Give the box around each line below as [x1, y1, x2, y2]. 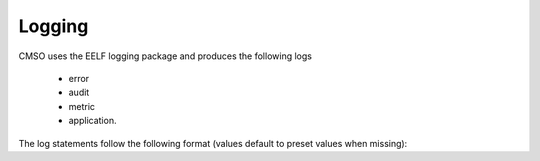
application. [68, 115, 117, 127]
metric [68, 100, 95, 112]
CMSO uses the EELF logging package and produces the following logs [18, 50, 312, 62]
